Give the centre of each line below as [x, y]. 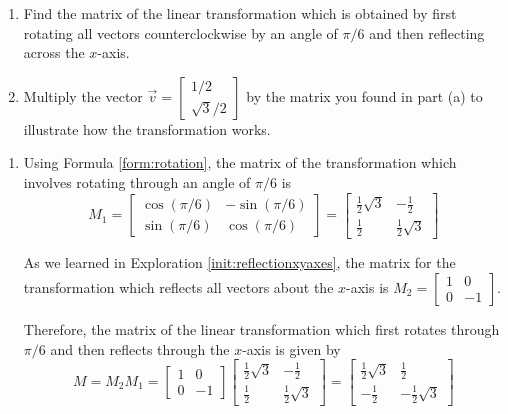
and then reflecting [427, 32]
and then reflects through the [140, 348]
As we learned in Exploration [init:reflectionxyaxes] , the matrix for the [239, 262]
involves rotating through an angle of [137, 181]
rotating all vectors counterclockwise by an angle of [180, 32]
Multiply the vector [83, 95]
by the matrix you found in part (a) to [364, 95]
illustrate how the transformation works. [147, 128]
